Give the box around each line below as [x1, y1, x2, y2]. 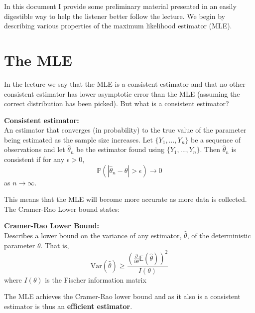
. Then [200, 144, 220, 155]
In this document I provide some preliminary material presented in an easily [4, 1, 237, 11]
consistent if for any [4, 154, 65, 164]
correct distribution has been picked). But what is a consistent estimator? [4, 98, 229, 109]
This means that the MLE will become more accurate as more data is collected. [4, 194, 247, 204]
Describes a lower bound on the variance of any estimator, [4, 230, 182, 241]
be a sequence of [191, 134, 241, 145]
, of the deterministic [187, 230, 251, 241]
